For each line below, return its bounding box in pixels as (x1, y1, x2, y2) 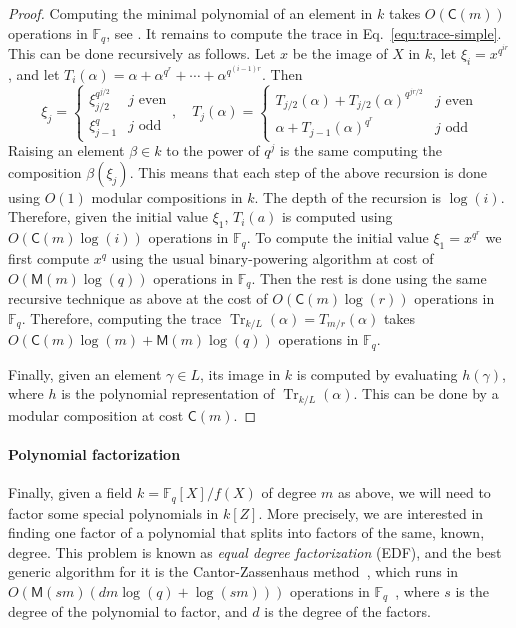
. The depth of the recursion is (254, 186, 442, 207)
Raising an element (8, 140, 125, 161)
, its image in (200, 363, 281, 384)
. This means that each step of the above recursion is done (129, 161, 488, 182)
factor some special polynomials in (8, 502, 219, 523)
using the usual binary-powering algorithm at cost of (111, 248, 434, 269)
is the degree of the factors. (264, 601, 431, 622)
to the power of (166, 140, 260, 161)
